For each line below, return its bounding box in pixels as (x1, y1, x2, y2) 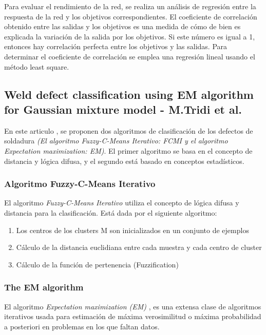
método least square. (4, 61, 69, 72)
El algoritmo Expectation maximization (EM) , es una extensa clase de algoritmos (4, 301, 261, 311)
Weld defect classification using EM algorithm (4, 86, 254, 102)
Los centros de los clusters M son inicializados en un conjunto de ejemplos (16, 224, 249, 235)
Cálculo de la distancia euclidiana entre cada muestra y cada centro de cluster (16, 242, 262, 253)
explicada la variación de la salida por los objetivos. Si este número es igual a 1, (4, 31, 255, 41)
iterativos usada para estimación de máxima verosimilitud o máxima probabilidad (4, 311, 261, 322)
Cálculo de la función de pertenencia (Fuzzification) (16, 259, 179, 269)
